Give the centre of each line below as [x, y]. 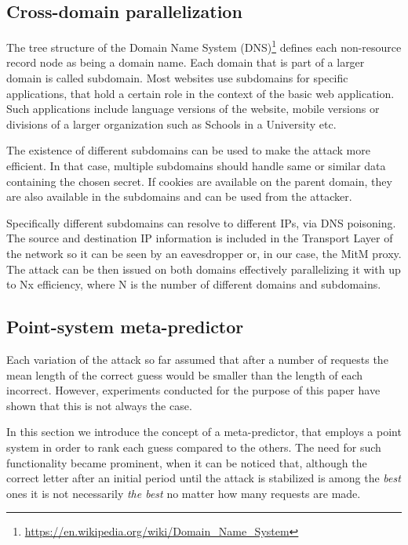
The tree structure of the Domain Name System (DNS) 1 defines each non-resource [204, 46]
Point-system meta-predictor [125, 327]
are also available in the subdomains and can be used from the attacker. [179, 196]
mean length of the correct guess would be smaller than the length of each [185, 374]
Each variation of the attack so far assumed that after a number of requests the [197, 359]
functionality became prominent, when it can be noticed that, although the [187, 462]
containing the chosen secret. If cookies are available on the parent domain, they [199, 181]
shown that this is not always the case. [99, 405]
